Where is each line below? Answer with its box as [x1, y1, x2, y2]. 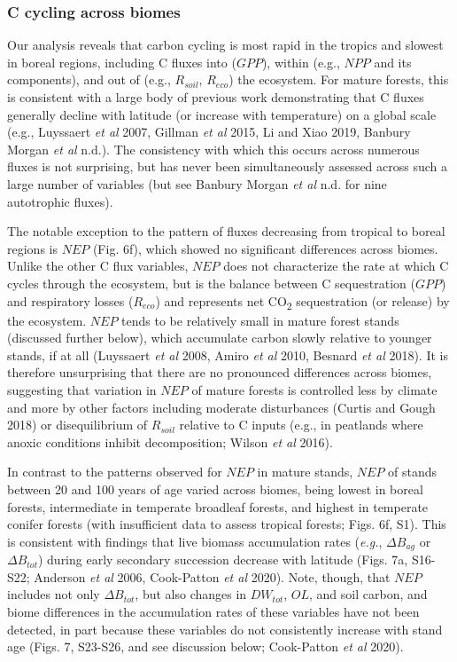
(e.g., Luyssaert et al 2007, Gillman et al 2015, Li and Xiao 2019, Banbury [7, 122, 411, 141]
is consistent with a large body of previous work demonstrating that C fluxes [7, 88, 424, 106]
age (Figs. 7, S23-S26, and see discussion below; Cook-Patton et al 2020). [7, 637, 404, 656]
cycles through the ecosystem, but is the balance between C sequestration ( [7, 273, 415, 292]
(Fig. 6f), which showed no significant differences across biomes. [92, 239, 438, 257]
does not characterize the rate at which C [223, 256, 449, 275]
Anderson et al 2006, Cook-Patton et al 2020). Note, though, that [34, 567, 391, 586]
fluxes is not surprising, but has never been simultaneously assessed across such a [7, 157, 448, 176]
